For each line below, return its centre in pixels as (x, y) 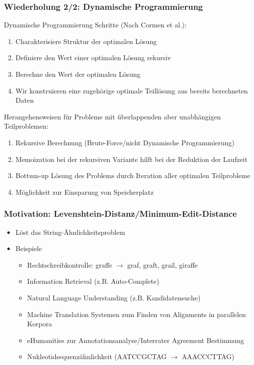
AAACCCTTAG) (208, 356)
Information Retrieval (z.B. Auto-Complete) (93, 281)
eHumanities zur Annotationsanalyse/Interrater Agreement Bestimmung (136, 340)
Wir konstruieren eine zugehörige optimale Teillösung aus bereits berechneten (132, 90)
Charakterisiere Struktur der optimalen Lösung (86, 41)
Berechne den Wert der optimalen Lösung (78, 74)
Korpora (40, 324)
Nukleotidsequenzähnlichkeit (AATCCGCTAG (97, 356)
